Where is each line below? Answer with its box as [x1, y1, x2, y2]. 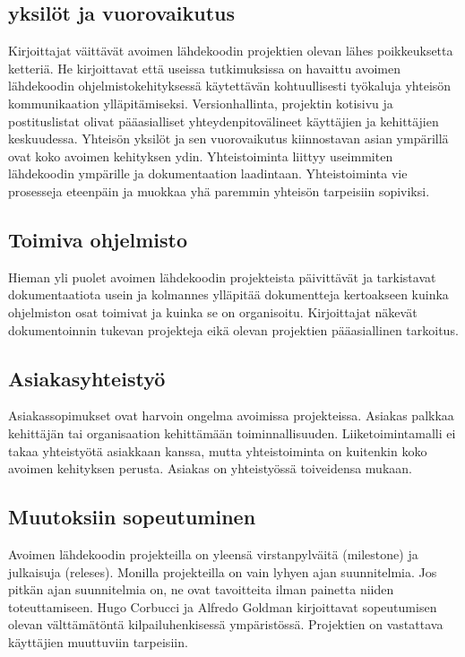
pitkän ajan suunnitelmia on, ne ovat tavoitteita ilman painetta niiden [8, 580, 394, 599]
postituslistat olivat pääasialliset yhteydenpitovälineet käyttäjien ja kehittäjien [8, 111, 439, 130]
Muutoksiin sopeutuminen [8, 503, 256, 531]
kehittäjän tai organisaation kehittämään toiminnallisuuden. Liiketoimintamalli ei [8, 423, 456, 442]
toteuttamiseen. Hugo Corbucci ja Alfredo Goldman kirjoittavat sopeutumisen [8, 597, 437, 616]
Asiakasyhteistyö [8, 364, 166, 392]
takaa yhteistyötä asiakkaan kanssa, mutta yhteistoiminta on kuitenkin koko [8, 441, 427, 460]
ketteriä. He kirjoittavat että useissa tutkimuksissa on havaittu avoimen [8, 58, 401, 77]
